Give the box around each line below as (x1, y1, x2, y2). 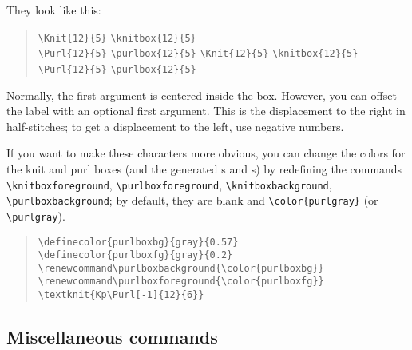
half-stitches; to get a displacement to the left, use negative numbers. (6, 117, 344, 134)
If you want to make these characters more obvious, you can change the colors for (6, 145, 406, 161)
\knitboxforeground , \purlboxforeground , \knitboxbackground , (6, 176, 332, 193)
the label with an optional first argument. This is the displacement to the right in (6, 102, 406, 119)
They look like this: (6, 2, 101, 18)
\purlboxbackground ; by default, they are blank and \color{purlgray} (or (6, 192, 378, 209)
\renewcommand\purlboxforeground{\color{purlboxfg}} (38, 276, 324, 288)
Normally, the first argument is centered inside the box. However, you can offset (6, 86, 397, 103)
